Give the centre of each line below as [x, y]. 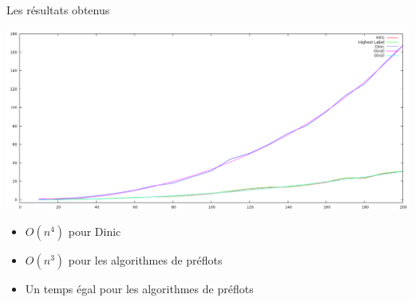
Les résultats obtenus [58, 10]
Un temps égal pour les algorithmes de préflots [139, 289]
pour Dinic [95, 231]
